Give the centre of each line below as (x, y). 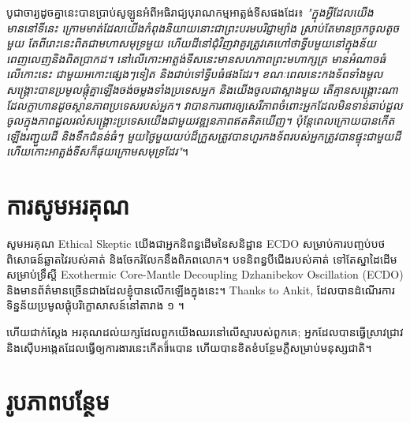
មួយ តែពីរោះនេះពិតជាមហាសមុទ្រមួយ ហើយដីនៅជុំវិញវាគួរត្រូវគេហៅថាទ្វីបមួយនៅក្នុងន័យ (191, 43)
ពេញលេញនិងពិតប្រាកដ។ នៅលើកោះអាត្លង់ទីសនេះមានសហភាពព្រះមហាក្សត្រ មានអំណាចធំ (196, 58)
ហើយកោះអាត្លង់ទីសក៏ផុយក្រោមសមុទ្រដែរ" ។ (98, 151)
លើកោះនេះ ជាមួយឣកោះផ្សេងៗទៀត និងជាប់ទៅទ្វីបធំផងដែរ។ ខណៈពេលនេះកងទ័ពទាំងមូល (195, 74)
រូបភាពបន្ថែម (58, 401)
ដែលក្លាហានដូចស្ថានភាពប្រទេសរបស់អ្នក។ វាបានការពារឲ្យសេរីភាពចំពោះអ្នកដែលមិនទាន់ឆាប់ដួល (205, 105)
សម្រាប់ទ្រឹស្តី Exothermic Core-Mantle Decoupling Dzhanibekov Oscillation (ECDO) (205, 274)
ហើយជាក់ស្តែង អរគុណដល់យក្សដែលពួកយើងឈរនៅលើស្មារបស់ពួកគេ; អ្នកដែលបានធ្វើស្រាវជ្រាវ (205, 332)
